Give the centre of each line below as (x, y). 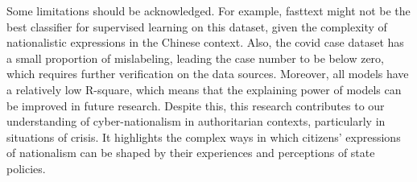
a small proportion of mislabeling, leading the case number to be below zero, (195, 58)
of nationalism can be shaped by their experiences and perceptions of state (191, 153)
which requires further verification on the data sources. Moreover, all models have (208, 74)
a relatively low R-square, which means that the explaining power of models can (204, 89)
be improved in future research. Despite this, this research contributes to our (196, 105)
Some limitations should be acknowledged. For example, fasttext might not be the (208, 10)
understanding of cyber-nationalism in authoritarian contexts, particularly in (196, 121)
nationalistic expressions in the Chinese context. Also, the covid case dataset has (205, 42)
